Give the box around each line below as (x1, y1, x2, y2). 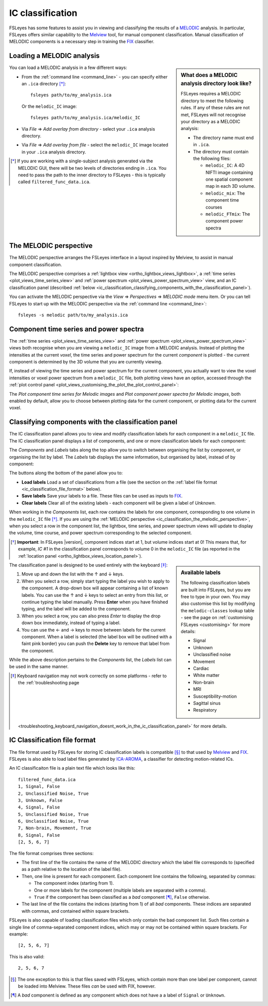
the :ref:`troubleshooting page (18, 680, 79, 686)
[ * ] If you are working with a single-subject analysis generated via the (10, 158, 153, 164)
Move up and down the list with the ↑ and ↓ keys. (21, 571, 124, 577)
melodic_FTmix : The (205, 211, 251, 217)
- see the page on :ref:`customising (181, 615, 253, 621)
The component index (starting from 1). (34, 880, 114, 886)
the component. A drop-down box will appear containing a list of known (21, 585, 168, 591)
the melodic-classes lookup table (181, 607, 255, 613)
